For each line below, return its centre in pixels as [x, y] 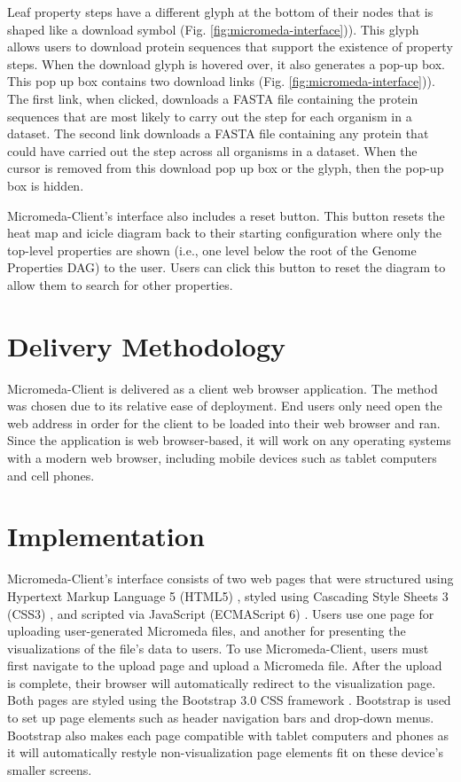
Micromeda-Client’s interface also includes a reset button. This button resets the [226, 215]
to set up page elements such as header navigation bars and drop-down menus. [221, 718]
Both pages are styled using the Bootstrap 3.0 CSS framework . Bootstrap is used [229, 700]
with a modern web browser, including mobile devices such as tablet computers [222, 457]
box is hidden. [46, 185]
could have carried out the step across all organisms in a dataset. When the [212, 150]
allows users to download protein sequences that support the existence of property [230, 47]
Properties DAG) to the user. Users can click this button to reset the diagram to [227, 267]
